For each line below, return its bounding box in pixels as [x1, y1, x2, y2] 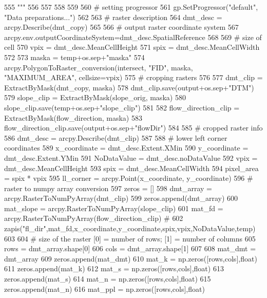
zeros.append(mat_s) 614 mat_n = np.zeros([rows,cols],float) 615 [4, 273, 211, 284]
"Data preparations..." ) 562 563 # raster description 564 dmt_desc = [4, 11, 222, 22]
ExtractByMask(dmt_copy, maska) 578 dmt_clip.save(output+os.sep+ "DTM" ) [4, 82, 254, 92]
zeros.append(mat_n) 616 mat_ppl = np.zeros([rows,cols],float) [4, 283, 205, 294]
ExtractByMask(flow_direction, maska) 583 [4, 112, 142, 123]
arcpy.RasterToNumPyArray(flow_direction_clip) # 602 [4, 213, 183, 223]
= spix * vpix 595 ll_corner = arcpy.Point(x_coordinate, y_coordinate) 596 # [4, 173, 253, 183]
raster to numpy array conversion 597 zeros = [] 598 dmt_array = [4, 182, 212, 193]
